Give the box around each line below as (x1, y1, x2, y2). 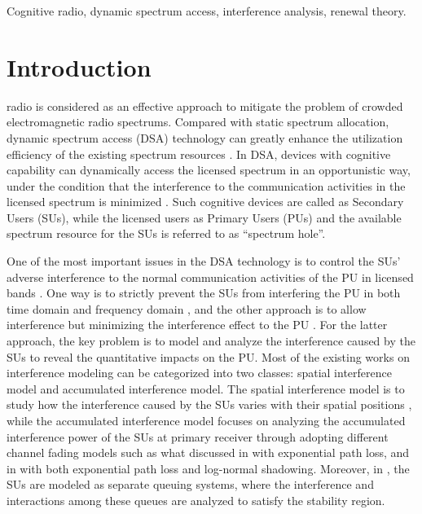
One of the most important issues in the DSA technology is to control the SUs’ (7, 253, 401, 270)
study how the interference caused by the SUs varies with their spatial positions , (7, 396, 412, 413)
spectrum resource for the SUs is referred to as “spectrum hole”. (7, 225, 326, 242)
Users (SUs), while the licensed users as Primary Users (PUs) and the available (7, 209, 402, 226)
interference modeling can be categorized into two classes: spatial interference (7, 364, 392, 381)
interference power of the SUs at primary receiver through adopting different (7, 428, 389, 445)
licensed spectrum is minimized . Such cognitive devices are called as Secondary (7, 193, 404, 210)
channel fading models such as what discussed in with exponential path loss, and (7, 444, 410, 461)
